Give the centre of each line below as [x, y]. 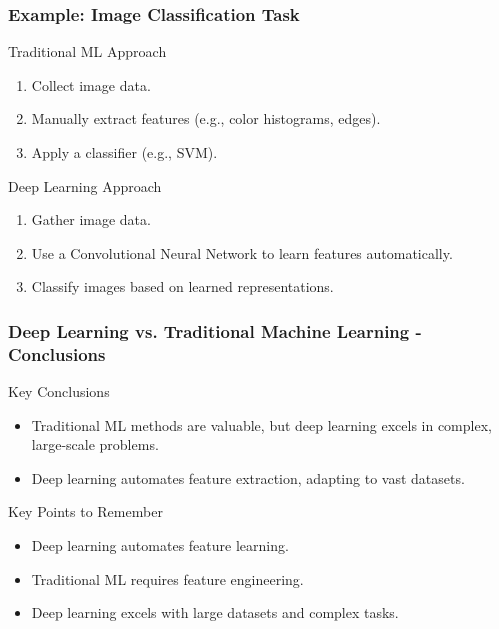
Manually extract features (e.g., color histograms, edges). [206, 118]
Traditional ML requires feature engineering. [167, 578]
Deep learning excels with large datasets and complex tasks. [215, 612]
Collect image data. [91, 84]
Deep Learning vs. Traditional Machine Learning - [215, 330]
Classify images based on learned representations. [182, 286]
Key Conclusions [59, 391]
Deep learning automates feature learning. [160, 545]
